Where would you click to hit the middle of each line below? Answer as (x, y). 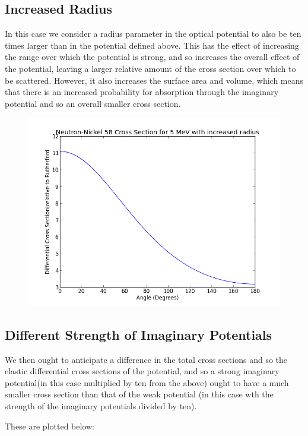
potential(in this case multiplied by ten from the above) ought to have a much (147, 382)
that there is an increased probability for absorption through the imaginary (142, 92)
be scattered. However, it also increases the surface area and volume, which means (154, 80)
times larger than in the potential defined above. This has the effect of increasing (152, 45)
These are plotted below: (50, 426)
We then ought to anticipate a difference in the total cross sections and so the (146, 359)
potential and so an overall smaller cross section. (93, 103)
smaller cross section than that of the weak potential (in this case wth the (139, 394)
